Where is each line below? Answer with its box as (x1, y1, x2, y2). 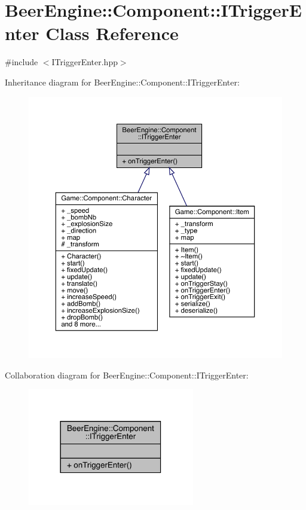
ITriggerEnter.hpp (51, 56, 118, 68)
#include (5, 56, 38, 68)
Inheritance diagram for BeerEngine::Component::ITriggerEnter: (5, 75, 240, 88)
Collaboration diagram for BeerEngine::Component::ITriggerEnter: (5, 368, 249, 381)
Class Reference (45, 21, 179, 45)
